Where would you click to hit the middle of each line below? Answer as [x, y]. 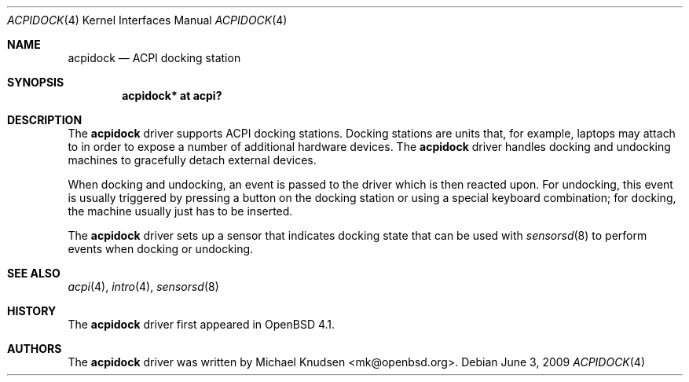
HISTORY [32, 311]
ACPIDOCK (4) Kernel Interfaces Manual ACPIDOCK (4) [147, 20]
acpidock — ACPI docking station [154, 58]
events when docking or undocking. [161, 249]
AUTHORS [35, 349]
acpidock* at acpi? [172, 95]
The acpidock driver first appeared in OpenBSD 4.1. [202, 324]
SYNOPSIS [36, 82]
